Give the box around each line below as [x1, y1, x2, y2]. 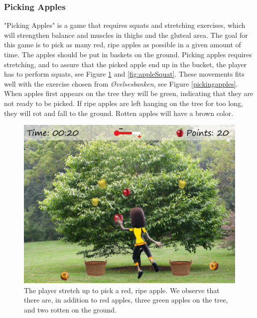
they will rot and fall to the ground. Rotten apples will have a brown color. [4, 107, 234, 118]
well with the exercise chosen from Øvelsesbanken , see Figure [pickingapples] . [4, 78, 238, 89]
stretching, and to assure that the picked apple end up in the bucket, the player [4, 59, 247, 69]
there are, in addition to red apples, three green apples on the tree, [24, 295, 228, 305]
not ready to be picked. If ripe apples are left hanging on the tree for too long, [4, 98, 243, 108]
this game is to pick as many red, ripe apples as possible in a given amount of [4, 39, 241, 50]
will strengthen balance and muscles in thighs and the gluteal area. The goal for [4, 29, 248, 40]
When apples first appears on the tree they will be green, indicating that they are [4, 88, 254, 99]
